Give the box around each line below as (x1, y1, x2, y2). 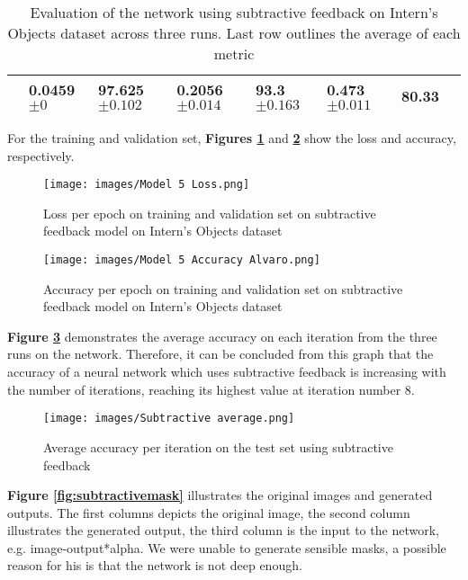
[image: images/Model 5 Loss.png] (43, 178, 250, 192)
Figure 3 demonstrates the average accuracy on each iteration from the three (7, 326, 437, 345)
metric (213, 43, 255, 64)
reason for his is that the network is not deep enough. (7, 556, 302, 575)
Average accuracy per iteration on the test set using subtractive (43, 437, 393, 456)
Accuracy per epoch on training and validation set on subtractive (43, 279, 403, 298)
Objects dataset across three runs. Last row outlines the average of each (7, 22, 461, 43)
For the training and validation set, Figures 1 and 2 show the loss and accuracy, (7, 129, 456, 147)
